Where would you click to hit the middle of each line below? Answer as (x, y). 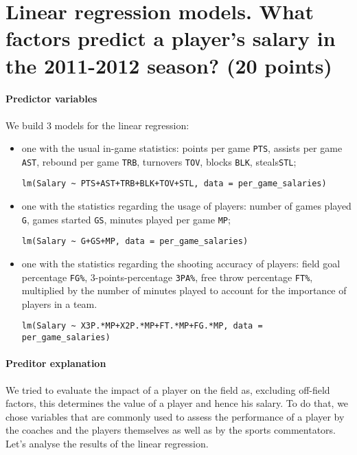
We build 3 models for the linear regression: (97, 125)
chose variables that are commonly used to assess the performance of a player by (175, 416)
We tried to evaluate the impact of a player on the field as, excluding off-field (168, 389)
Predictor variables (51, 99)
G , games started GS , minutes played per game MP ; (126, 219)
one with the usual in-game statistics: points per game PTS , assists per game (182, 148)
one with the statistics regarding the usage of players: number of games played (186, 206)
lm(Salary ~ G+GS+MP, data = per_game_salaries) (135, 242)
